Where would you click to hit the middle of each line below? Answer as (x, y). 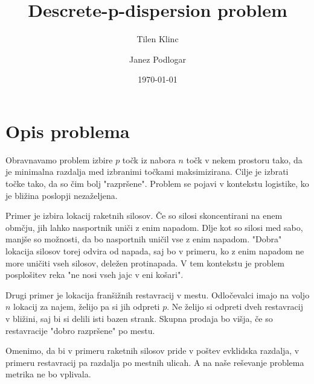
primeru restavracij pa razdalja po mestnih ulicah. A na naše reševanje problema (155, 362)
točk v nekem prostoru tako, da (244, 159)
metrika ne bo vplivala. (48, 374)
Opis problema (68, 131)
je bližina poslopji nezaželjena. (62, 195)
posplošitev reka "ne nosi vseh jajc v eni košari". (95, 275)
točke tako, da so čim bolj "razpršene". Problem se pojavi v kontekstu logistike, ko (157, 184)
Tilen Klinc (158, 39)
